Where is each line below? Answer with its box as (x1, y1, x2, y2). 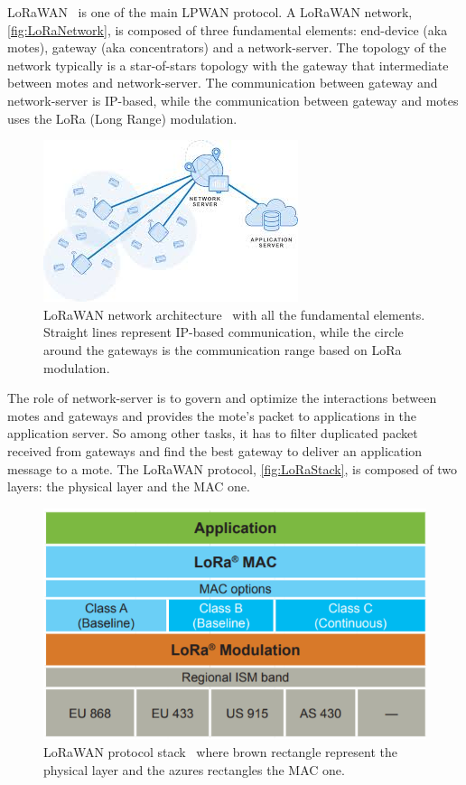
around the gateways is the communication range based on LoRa (43, 340, 402, 359)
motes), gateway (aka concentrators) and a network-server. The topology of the (7, 38, 447, 57)
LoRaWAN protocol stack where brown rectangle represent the (43, 742, 397, 761)
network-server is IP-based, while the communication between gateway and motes (7, 90, 459, 109)
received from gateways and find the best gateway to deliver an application (7, 441, 423, 460)
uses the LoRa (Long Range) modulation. (7, 108, 238, 127)
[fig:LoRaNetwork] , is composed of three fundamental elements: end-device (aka (7, 20, 448, 39)
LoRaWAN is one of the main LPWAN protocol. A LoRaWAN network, (7, 3, 413, 21)
